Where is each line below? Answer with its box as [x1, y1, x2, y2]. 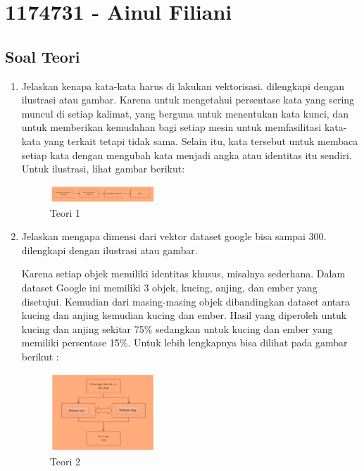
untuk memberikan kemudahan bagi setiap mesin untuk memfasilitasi [21, 120, 322, 134]
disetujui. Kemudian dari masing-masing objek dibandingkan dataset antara [21, 294, 350, 308]
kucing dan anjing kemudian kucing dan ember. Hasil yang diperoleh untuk [21, 308, 347, 322]
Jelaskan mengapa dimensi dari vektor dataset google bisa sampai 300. [21, 229, 327, 244]
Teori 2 [49, 453, 81, 468]
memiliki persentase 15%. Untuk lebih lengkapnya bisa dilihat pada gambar [21, 335, 348, 350]
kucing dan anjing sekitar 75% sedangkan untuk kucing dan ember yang [21, 321, 333, 336]
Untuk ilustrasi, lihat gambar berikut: [21, 161, 185, 176]
